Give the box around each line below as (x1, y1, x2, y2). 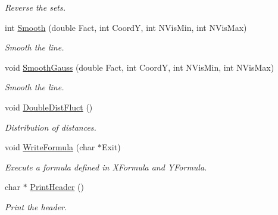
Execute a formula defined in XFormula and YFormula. (5, 160, 207, 173)
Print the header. (5, 200, 67, 213)
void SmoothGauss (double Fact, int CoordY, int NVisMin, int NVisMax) (5, 61, 274, 73)
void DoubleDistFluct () (5, 100, 93, 113)
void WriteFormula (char (5, 141, 95, 153)
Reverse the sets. (5, 1, 65, 13)
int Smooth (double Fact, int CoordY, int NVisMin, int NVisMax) (5, 21, 247, 33)
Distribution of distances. (5, 121, 96, 133)
